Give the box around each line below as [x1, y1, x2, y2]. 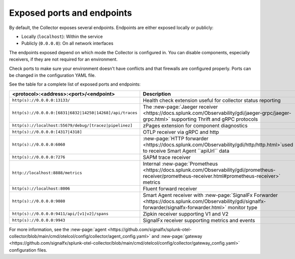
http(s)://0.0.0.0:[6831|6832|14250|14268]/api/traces [12, 110, 138, 116]
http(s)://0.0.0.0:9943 [12, 218, 65, 223]
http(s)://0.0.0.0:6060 [12, 142, 65, 147]
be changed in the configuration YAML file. [9, 72, 96, 78]
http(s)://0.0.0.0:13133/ [12, 97, 70, 103]
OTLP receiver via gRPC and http [143, 129, 219, 135]
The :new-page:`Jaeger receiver [143, 103, 218, 110]
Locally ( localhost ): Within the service [21, 33, 103, 39]
